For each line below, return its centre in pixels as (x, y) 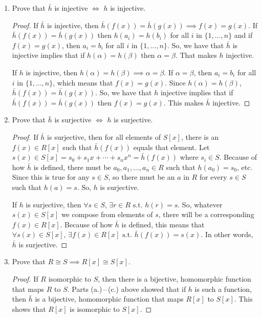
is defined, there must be (72, 167)
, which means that (83, 82)
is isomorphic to (95, 309)
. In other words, (227, 234)
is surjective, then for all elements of (104, 136)
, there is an (200, 136)
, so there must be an (141, 177)
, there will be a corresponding (206, 214)
